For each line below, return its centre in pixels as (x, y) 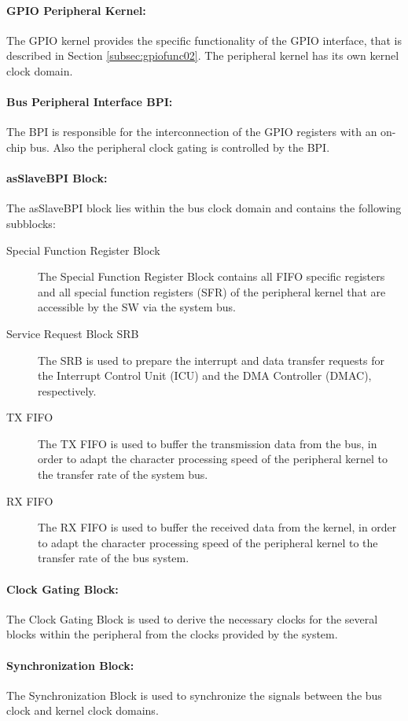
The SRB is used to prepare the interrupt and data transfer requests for (211, 360)
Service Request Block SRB (73, 333)
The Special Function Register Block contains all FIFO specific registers (211, 276)
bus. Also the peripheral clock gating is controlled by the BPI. (180, 147)
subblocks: (31, 223)
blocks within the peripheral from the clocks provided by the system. (172, 634)
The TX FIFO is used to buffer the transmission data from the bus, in (208, 443)
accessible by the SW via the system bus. (137, 307)
